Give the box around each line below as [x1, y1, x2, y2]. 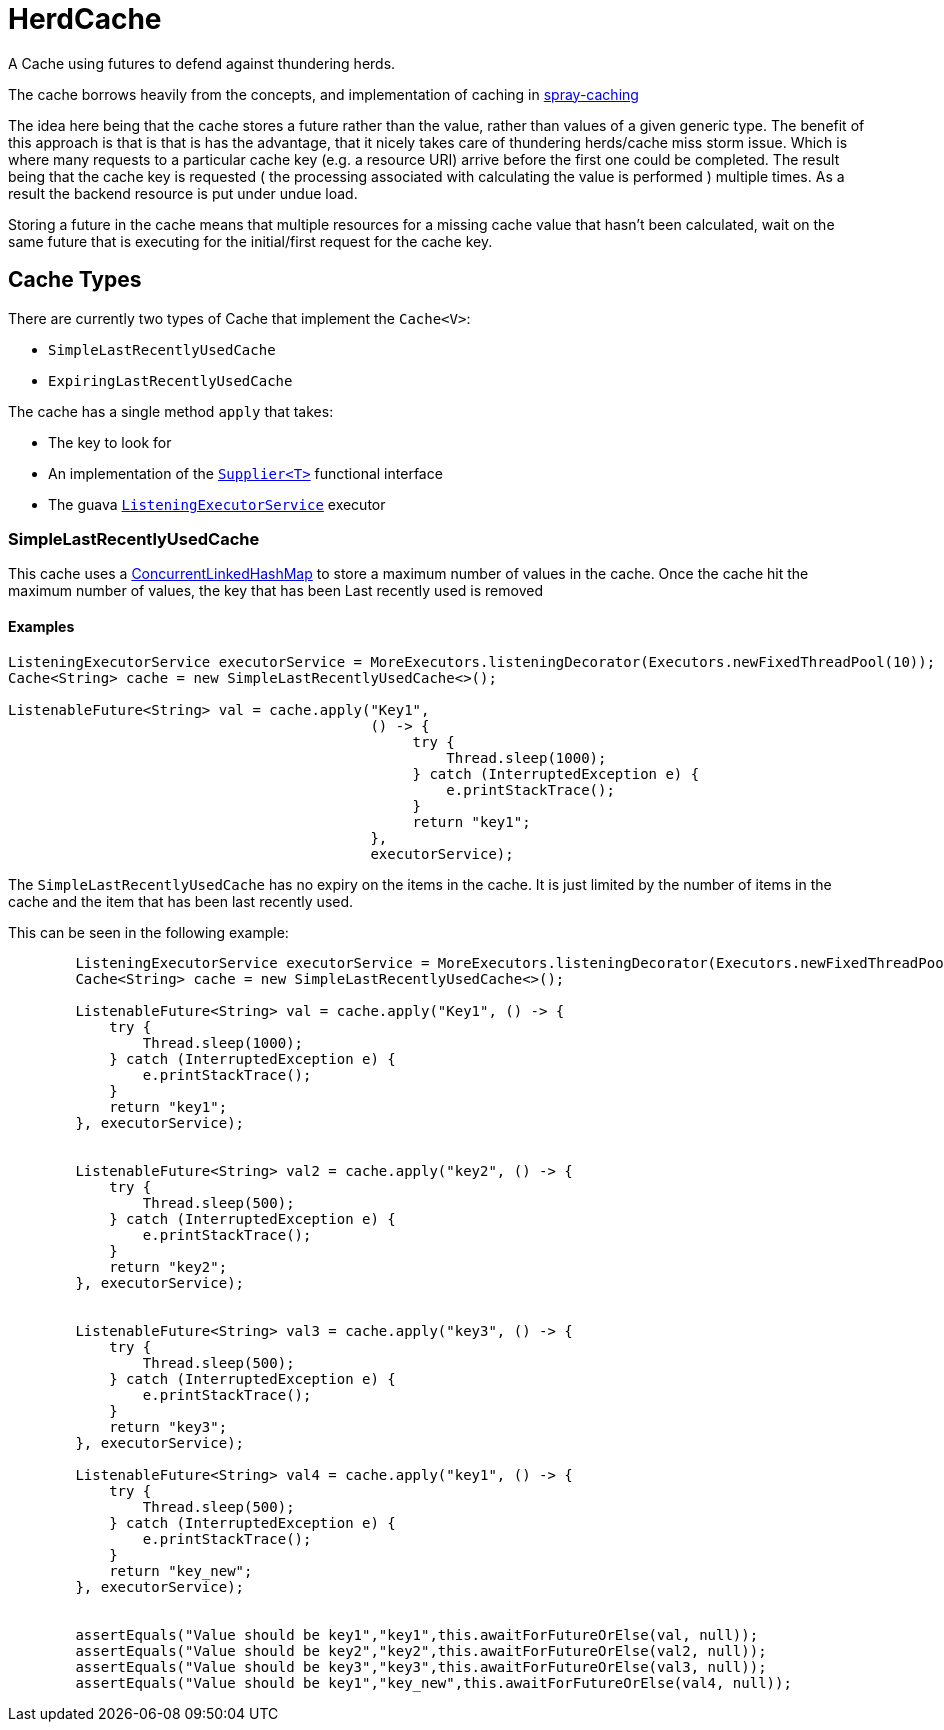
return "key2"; [109, 1258, 228, 1275]
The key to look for [48, 433, 172, 451]
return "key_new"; [109, 1562, 253, 1579]
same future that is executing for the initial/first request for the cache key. [8, 232, 493, 250]
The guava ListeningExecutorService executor [48, 495, 386, 513]
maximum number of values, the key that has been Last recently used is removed [8, 582, 543, 600]
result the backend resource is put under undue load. [8, 184, 358, 202]
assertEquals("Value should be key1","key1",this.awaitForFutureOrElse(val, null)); [75, 1626, 759, 1643]
